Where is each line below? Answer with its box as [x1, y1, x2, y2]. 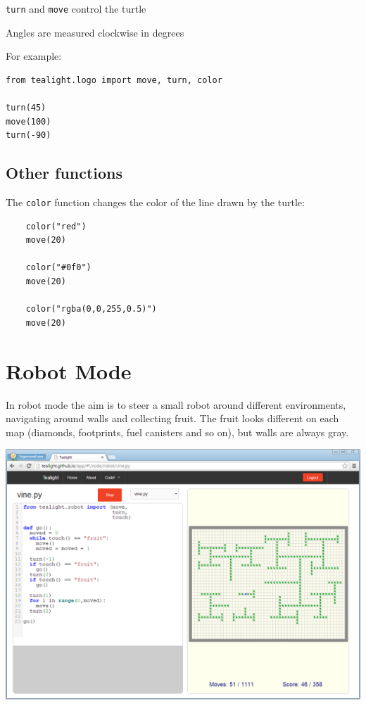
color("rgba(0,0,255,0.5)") [25, 304, 157, 315]
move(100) [6, 116, 51, 127]
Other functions [6, 162, 123, 184]
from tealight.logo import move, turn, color [6, 75, 222, 85]
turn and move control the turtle [6, 1, 146, 15]
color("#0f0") [25, 262, 91, 273]
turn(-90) [6, 130, 51, 141]
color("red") [25, 221, 87, 231]
